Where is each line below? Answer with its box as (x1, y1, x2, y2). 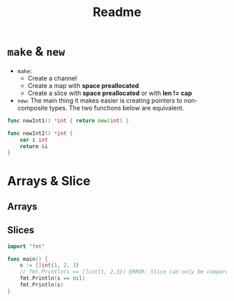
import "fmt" (7, 242, 45, 250)
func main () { (7, 256, 49, 263)
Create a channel (27, 74, 77, 82)
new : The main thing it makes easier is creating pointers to (17, 96, 182, 105)
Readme (93, 4, 141, 20)
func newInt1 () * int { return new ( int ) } (7, 117, 130, 124)
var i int (19, 136, 49, 143)
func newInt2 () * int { (7, 130, 73, 137)
